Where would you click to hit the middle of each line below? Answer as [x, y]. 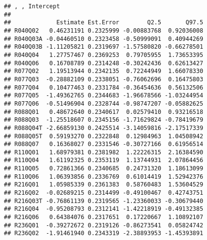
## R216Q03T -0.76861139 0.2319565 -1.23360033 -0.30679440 [104, 201]
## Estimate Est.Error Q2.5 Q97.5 [104, 23]
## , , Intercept [32, 6]
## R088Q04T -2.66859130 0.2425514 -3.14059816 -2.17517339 [104, 128]
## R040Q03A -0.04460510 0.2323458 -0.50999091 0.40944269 [104, 39]
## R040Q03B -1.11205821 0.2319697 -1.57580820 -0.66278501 [104, 47]
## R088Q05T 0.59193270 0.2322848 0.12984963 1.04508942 [104, 136]
